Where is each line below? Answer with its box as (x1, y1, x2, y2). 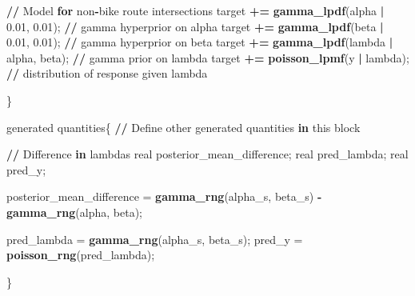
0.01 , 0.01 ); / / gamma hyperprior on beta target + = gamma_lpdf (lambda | (6, 34, 393, 50)
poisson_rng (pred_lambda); (6, 246, 155, 263)
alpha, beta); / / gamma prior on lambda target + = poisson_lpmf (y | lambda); (6, 49, 409, 66)
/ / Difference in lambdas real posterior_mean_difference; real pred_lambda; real (6, 146, 409, 162)
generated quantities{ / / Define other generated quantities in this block (6, 118, 361, 135)
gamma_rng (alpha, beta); (6, 203, 142, 220)
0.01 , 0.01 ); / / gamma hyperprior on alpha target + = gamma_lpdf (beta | (6, 18, 384, 34)
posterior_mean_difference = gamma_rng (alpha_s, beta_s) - (6, 188, 322, 205)
